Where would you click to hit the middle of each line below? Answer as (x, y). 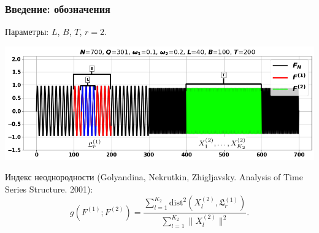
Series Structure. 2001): (49, 189)
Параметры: (27, 32)
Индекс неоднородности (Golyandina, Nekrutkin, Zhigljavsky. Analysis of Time (154, 177)
